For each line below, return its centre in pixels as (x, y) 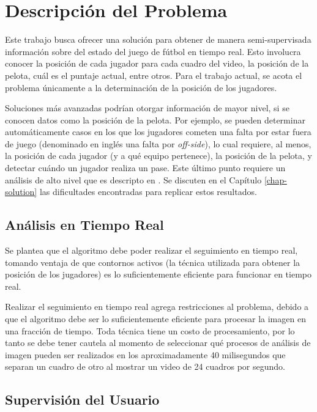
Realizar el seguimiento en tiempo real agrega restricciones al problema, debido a (157, 307)
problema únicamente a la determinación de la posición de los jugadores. (141, 87)
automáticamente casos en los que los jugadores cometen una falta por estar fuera (158, 132)
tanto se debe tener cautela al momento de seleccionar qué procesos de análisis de (158, 343)
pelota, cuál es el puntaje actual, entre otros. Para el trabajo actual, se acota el (154, 75)
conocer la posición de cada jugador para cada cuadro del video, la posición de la (157, 63)
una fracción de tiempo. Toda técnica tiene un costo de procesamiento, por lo (150, 330)
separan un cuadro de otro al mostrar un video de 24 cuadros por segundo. (145, 366)
